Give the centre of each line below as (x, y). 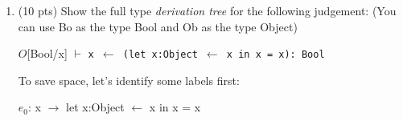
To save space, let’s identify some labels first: (129, 80)
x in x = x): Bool (276, 55)
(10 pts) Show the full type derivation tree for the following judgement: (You (207, 10)
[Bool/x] (47, 53)
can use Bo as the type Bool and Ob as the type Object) (158, 26)
